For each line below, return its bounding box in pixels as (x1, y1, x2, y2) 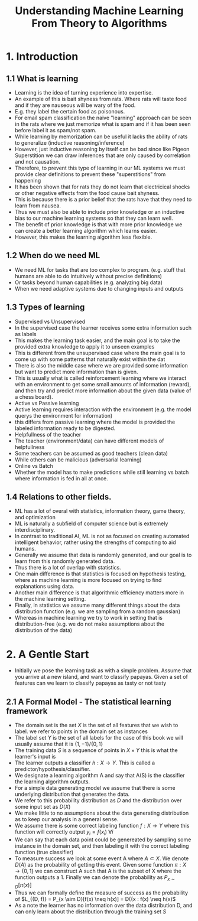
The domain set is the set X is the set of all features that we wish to (14, 722, 178, 729)
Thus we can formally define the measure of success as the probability (14, 889, 188, 896)
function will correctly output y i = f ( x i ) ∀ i (14, 828, 113, 837)
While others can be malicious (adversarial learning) (14, 456, 142, 463)
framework (6, 706, 48, 716)
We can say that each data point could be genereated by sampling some (14, 836, 191, 843)
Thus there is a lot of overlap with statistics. (14, 564, 121, 571)
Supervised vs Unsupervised (14, 318, 86, 325)
